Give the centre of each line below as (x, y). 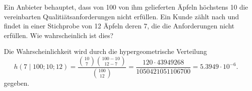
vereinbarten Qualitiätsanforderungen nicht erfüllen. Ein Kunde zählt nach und (122, 16)
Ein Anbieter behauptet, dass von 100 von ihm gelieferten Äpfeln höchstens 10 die (126, 7)
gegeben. (17, 83)
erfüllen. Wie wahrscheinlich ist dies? (59, 35)
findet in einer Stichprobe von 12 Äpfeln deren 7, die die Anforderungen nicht (119, 26)
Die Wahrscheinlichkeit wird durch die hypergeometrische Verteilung (106, 51)
